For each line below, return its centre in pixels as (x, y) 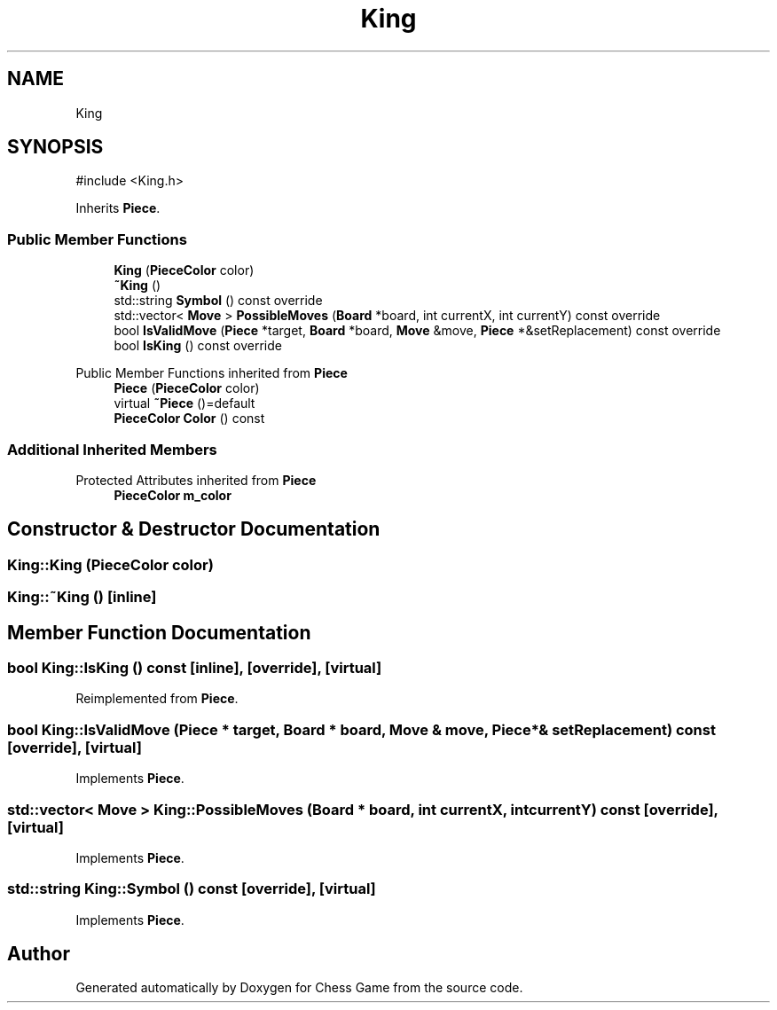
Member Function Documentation (159, 632)
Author (39, 954)
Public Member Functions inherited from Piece (212, 373)
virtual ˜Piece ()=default (184, 403)
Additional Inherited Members (112, 449)
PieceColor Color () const (189, 419)
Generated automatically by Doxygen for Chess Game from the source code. (299, 988)
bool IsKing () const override (198, 346)
